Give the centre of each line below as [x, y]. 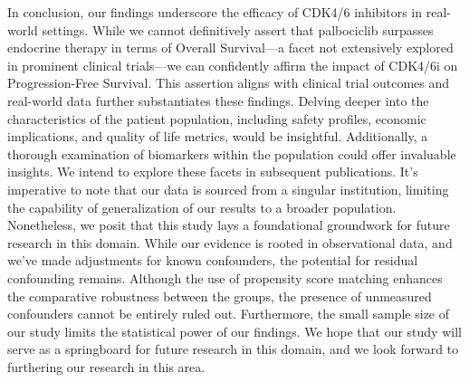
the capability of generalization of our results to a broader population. [202, 207]
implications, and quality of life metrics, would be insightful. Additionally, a [218, 136]
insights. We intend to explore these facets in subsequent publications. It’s [213, 172]
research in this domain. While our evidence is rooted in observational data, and [230, 242]
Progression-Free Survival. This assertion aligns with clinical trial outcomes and [229, 83]
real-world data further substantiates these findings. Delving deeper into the [218, 100]
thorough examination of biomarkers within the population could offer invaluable [232, 153]
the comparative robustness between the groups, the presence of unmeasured [220, 296]
